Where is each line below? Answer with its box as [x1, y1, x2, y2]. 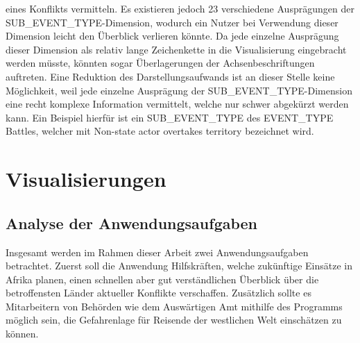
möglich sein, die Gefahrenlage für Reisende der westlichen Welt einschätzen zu [6, 312, 342, 327]
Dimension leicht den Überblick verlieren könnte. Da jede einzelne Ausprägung [6, 28, 339, 43]
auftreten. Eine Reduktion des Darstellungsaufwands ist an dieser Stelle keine [6, 69, 335, 83]
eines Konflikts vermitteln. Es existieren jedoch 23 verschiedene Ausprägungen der [6, 1, 354, 15]
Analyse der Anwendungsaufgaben [6, 212, 258, 233]
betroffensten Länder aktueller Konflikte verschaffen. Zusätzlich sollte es [6, 285, 311, 300]
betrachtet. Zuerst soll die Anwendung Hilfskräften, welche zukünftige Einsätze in [6, 258, 352, 273]
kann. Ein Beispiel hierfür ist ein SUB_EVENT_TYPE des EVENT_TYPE [6, 110, 334, 124]
